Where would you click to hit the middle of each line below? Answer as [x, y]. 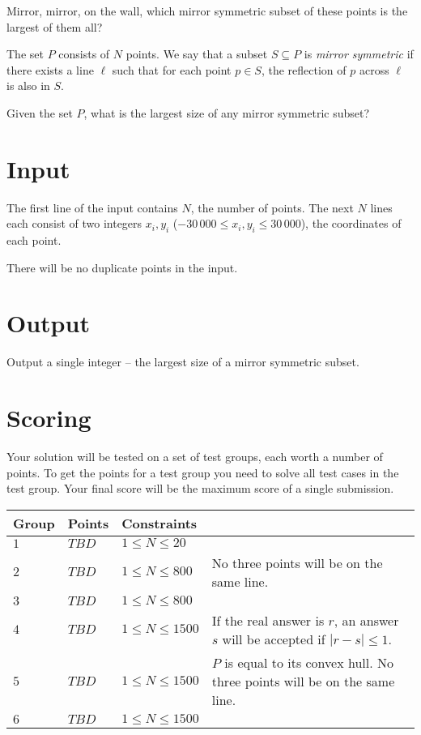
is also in [28, 85]
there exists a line [50, 69]
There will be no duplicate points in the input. [122, 267]
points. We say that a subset [197, 54]
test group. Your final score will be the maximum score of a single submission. [200, 488]
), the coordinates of [351, 223]
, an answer [366, 620]
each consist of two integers [74, 223]
